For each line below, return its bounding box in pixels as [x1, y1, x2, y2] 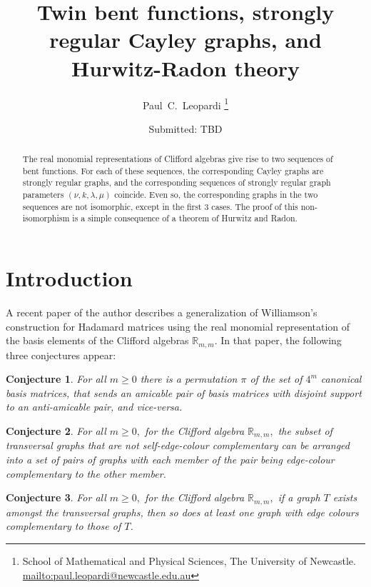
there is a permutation [140, 371, 238, 386]
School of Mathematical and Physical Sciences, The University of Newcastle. [22, 553, 356, 568]
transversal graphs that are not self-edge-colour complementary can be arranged [6, 438, 350, 453]
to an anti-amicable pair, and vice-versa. [6, 399, 183, 414]
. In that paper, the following [214, 333, 342, 348]
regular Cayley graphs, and [49, 25, 322, 54]
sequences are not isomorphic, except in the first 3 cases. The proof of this [22, 200, 298, 212]
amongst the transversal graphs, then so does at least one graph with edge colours [6, 504, 359, 519]
